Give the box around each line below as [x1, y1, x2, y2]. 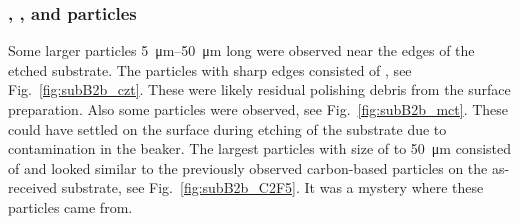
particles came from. [8, 196, 133, 217]
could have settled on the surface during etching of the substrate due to [8, 118, 447, 139]
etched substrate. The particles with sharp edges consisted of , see [8, 59, 412, 80]
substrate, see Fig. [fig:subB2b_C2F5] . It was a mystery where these [61, 177, 484, 198]
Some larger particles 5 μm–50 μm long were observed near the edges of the [8, 40, 475, 61]
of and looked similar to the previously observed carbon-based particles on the [8, 157, 488, 178]
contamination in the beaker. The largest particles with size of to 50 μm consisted [8, 138, 512, 159]
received [8, 177, 58, 198]
